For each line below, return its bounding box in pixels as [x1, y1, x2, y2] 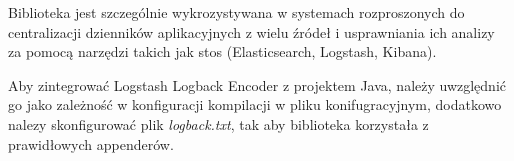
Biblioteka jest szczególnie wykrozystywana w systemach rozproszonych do [8, 2, 465, 22]
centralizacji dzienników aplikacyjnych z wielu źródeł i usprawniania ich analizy [8, 21, 495, 42]
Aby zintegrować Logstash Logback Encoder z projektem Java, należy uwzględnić [8, 74, 507, 95]
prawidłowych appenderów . [8, 133, 174, 154]
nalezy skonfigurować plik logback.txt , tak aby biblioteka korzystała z [8, 113, 429, 134]
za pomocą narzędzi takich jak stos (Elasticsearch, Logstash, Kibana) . [8, 41, 437, 62]
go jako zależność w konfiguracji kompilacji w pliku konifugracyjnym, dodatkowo [8, 94, 502, 115]
